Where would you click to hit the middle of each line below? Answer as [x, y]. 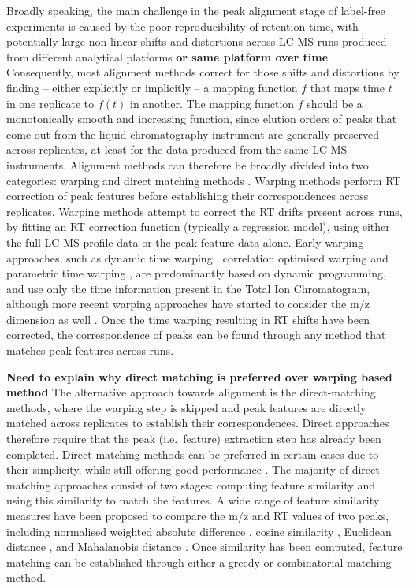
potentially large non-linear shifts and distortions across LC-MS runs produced [197, 41]
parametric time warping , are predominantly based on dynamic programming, [196, 273]
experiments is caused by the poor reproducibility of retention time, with [182, 26]
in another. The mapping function [212, 103]
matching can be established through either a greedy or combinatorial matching [199, 562]
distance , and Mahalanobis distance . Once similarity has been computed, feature [204, 547]
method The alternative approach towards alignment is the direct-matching [191, 392]
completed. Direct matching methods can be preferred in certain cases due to [193, 454]
